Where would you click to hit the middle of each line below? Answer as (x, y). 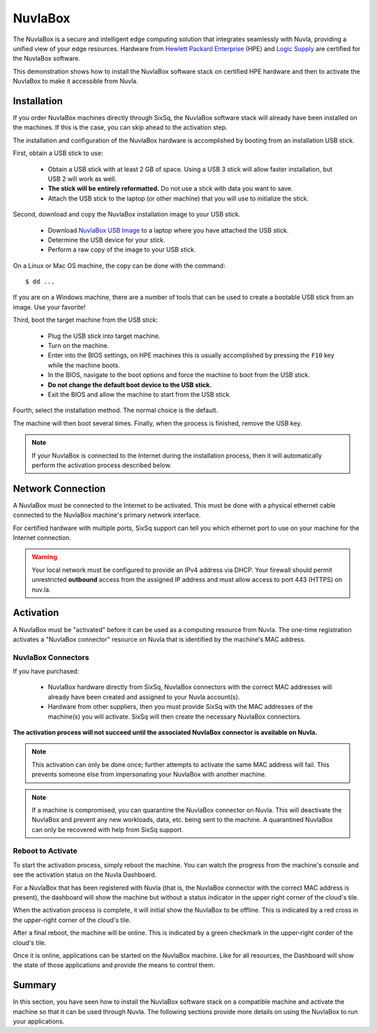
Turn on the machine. (79, 346)
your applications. (39, 1021)
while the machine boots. (84, 365)
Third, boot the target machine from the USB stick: (86, 320)
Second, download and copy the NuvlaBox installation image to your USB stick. (127, 214)
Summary (35, 985)
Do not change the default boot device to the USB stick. (130, 385)
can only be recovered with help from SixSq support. (108, 829)
